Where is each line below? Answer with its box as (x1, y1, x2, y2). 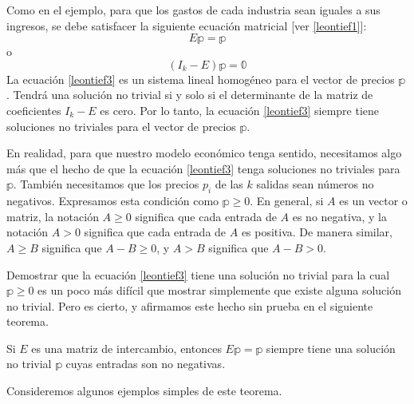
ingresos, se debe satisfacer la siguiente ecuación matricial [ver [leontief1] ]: (6, 17, 367, 34)
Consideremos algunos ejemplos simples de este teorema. (6, 382, 282, 399)
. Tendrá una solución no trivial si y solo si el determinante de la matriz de (6, 86, 373, 103)
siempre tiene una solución (266, 339, 396, 356)
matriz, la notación (6, 208, 99, 224)
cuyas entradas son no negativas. (65, 355, 226, 372)
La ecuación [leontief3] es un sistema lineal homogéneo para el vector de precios (6, 70, 395, 87)
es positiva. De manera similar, (241, 224, 392, 240)
